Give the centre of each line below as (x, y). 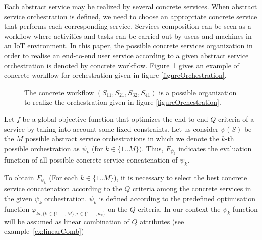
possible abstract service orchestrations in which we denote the (122, 139)
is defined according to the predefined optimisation (177, 198)
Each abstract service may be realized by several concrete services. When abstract (131, 6)
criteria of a (236, 118)
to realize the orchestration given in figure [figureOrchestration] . (123, 102)
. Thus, (153, 148)
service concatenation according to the (63, 188)
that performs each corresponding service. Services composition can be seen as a (128, 26)
